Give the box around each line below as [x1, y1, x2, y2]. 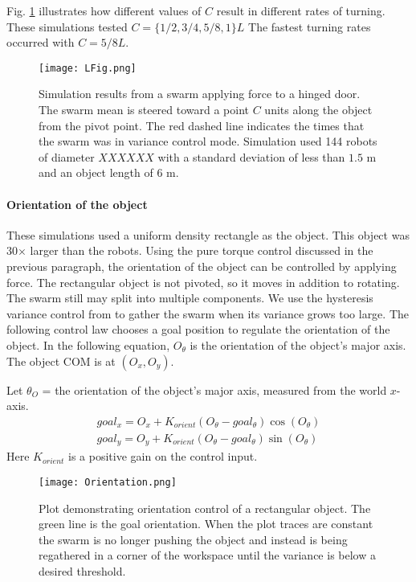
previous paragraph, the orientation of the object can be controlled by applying [6, 257, 397, 274]
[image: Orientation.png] [39, 476, 177, 488]
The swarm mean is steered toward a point [39, 101, 250, 118]
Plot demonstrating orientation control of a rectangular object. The [39, 499, 371, 516]
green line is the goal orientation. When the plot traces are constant [39, 515, 373, 532]
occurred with [6, 34, 75, 51]
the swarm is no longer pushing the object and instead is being [39, 531, 348, 547]
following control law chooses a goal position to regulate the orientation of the [6, 321, 390, 338]
